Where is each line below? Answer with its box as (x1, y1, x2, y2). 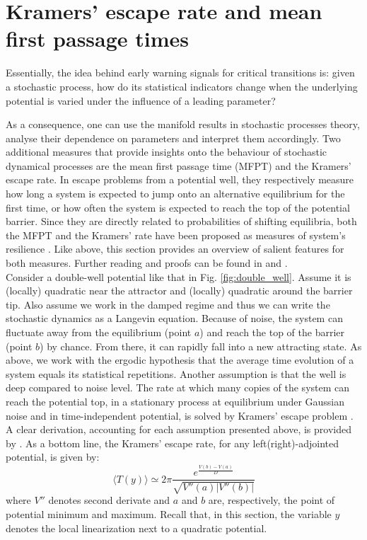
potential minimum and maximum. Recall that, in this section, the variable (6, 507, 332, 522)
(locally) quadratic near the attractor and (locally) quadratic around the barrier (6, 283, 353, 298)
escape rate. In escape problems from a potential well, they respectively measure (6, 172, 354, 187)
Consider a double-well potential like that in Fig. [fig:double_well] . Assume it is (6, 269, 351, 284)
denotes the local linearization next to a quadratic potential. (6, 520, 267, 535)
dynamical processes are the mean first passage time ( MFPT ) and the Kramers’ (6, 158, 351, 173)
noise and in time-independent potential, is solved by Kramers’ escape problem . (6, 408, 354, 423)
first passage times (6, 24, 190, 53)
